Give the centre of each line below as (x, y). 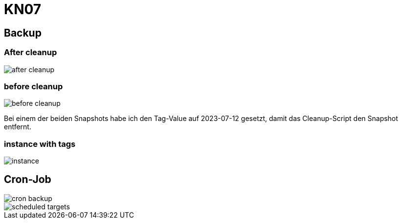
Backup (23, 33)
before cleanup (33, 86)
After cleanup (31, 52)
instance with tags (40, 144)
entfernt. (18, 127)
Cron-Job (28, 180)
